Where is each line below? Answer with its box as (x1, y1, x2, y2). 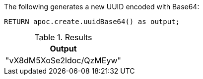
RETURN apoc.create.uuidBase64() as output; (4, 18, 180, 26)
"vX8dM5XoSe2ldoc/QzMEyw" (5, 55, 121, 65)
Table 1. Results (34, 32, 92, 42)
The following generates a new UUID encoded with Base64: (4, 2, 200, 11)
